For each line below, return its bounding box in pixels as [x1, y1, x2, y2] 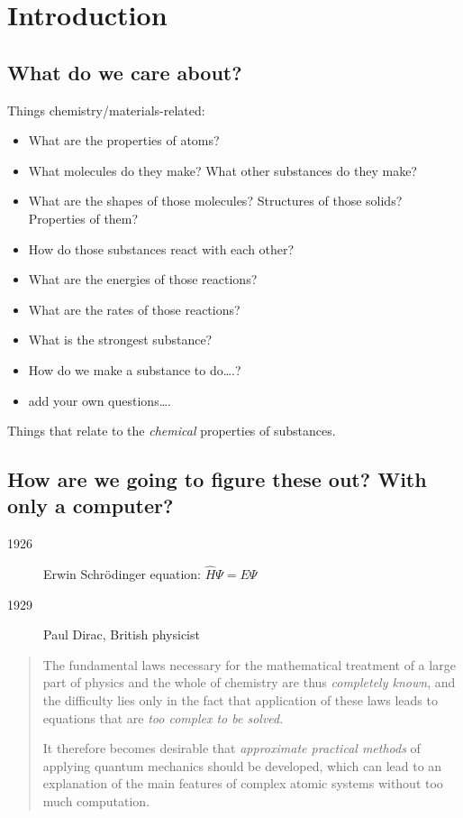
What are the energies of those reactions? [28, 270, 258, 289]
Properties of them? [28, 208, 139, 227]
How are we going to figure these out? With [7, 465, 427, 493]
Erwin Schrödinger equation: [43, 565, 201, 584]
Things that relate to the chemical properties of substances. [7, 421, 336, 440]
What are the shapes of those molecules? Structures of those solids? [28, 191, 403, 210]
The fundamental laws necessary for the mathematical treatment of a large [42, 655, 456, 674]
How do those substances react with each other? [28, 239, 295, 258]
